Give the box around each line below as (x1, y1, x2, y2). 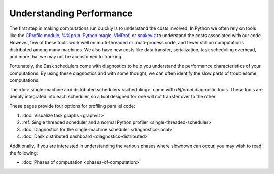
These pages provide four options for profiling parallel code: (9, 103, 135, 109)
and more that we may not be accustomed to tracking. (9, 54, 123, 60)
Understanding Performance (9, 8, 133, 19)
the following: (9, 150, 38, 156)
